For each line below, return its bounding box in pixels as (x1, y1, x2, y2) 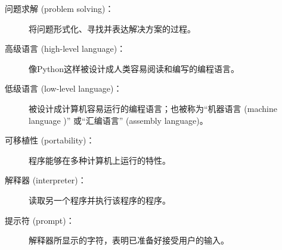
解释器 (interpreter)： (5, 174, 86, 186)
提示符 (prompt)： (5, 214, 75, 226)
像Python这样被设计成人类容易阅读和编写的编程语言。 (29, 62, 239, 74)
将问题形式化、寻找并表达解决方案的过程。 (29, 22, 196, 35)
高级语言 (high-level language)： (5, 42, 126, 55)
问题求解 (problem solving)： (5, 2, 114, 14)
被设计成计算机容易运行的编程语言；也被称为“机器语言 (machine (29, 102, 277, 114)
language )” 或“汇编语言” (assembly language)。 (29, 114, 208, 126)
